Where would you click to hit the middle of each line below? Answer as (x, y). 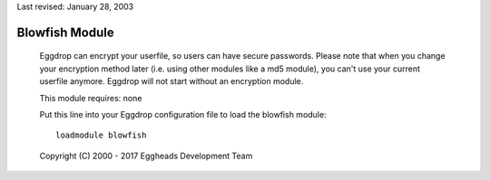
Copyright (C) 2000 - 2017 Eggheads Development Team (146, 156)
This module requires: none (91, 98)
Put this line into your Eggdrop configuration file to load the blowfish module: (183, 114)
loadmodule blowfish (101, 135)
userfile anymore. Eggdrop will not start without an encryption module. (171, 81)
